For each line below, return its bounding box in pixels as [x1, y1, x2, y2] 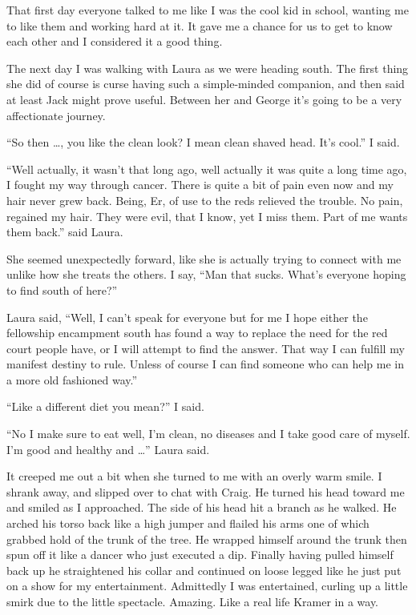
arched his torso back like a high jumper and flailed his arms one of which [6, 515, 370, 532]
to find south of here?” [6, 281, 118, 298]
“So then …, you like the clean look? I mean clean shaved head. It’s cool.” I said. [6, 134, 400, 151]
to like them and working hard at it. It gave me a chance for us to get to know [6, 17, 393, 34]
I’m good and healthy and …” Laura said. [6, 440, 210, 457]
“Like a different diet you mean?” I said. [6, 398, 204, 415]
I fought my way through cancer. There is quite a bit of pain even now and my [6, 176, 394, 193]
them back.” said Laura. [6, 223, 123, 240]
